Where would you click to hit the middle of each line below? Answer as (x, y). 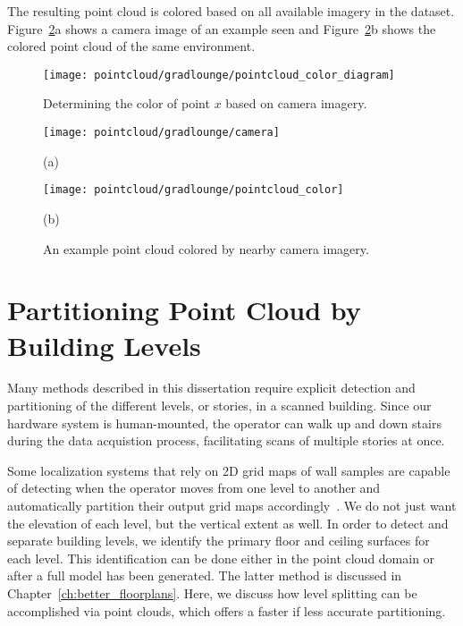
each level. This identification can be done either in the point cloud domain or (221, 558)
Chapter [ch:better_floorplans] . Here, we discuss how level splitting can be (212, 592)
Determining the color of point (126, 103)
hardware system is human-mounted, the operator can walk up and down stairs (224, 423)
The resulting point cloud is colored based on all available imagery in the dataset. (231, 11)
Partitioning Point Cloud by (184, 310)
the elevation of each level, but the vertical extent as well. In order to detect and (228, 523)
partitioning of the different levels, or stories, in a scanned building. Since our (219, 406)
